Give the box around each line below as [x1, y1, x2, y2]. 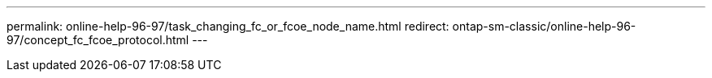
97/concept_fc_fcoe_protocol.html [7, 33, 189, 47]
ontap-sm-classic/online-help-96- [452, 19, 636, 33]
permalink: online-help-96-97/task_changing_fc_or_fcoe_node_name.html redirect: [7, 19, 449, 33]
